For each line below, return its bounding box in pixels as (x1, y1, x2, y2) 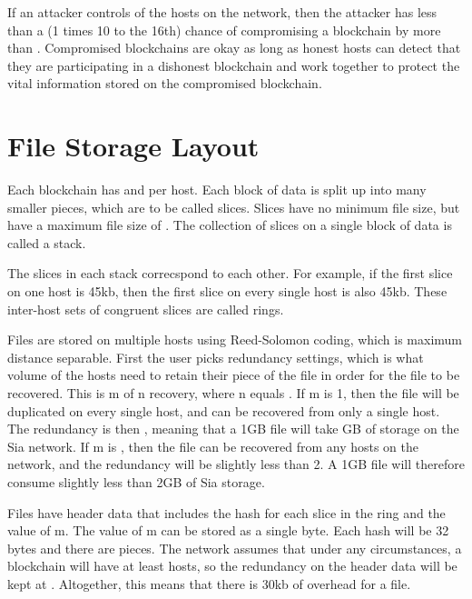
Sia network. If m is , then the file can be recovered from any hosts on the (7, 436, 419, 455)
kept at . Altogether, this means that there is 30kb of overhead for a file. (7, 574, 411, 593)
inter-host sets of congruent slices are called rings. (7, 299, 284, 318)
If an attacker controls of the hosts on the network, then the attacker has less (7, 3, 438, 21)
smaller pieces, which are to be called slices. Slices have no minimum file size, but (7, 197, 460, 216)
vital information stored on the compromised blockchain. (7, 74, 322, 93)
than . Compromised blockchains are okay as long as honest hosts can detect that (7, 38, 461, 57)
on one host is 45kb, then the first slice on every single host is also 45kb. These (7, 282, 447, 301)
